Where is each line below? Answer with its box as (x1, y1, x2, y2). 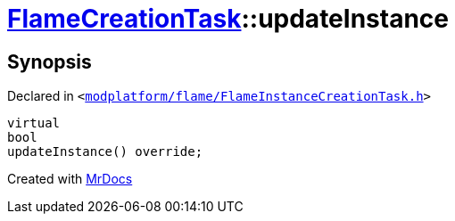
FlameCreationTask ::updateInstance (7, 4, 449, 34)
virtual (7, 116, 61, 131)
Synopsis (7, 50, 92, 73)
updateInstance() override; (7, 144, 203, 160)
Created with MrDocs (7, 171, 133, 187)
